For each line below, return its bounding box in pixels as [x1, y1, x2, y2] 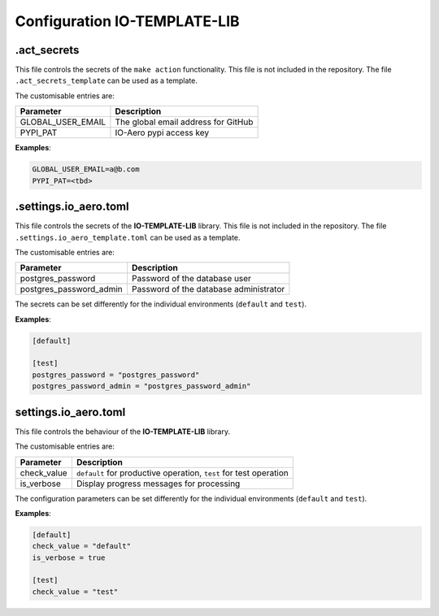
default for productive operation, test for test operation [76, 467, 289, 479]
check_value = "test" [32, 587, 119, 596]
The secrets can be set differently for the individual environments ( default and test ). [15, 299, 307, 309]
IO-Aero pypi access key [115, 127, 210, 138]
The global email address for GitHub [115, 116, 254, 128]
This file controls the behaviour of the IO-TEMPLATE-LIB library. [15, 427, 231, 436]
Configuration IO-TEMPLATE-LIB [15, 12, 240, 30]
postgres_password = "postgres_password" [32, 370, 200, 380]
